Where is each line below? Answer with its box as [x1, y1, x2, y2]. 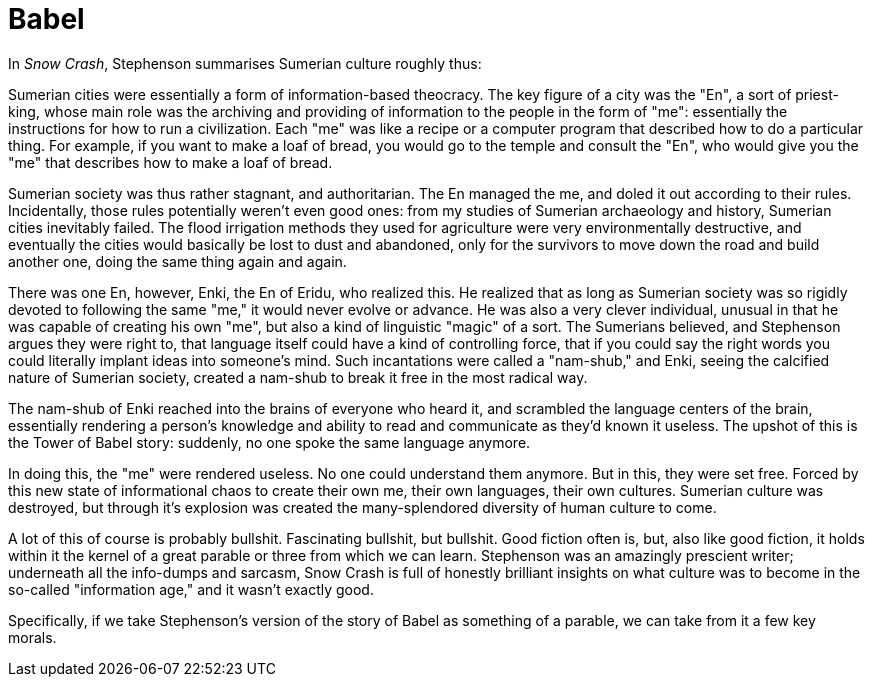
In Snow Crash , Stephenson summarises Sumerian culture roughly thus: [8, 54, 482, 72]
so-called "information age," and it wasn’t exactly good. [8, 580, 374, 598]
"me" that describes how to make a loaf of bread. [8, 153, 333, 171]
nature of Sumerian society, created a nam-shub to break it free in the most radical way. [8, 368, 588, 386]
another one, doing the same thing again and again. [8, 252, 347, 270]
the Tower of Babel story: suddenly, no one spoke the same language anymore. [8, 433, 531, 451]
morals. [8, 628, 57, 646]
